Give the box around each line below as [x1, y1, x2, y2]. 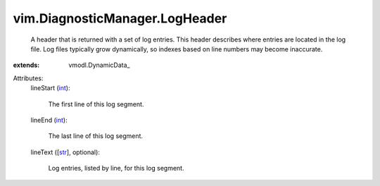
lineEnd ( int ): [30, 116, 68, 124]
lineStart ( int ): [30, 84, 70, 92]
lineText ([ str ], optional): [30, 148, 100, 156]
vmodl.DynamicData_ [68, 61, 130, 70]
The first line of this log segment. [48, 99, 144, 108]
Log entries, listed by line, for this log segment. [48, 164, 184, 173]
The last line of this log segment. [48, 132, 144, 140]
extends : [13, 61, 40, 70]
